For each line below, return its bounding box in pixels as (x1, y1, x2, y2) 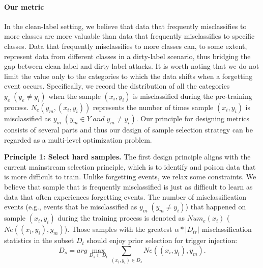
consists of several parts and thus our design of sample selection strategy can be (4, 124, 253, 135)
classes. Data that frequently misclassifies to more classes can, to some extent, (4, 40, 247, 51)
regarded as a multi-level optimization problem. (4, 134, 152, 145)
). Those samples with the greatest (64, 224, 172, 234)
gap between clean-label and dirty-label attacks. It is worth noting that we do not (4, 61, 259, 71)
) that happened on (185, 201, 246, 212)
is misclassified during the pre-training (133, 90, 252, 101)
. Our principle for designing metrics (136, 113, 250, 123)
